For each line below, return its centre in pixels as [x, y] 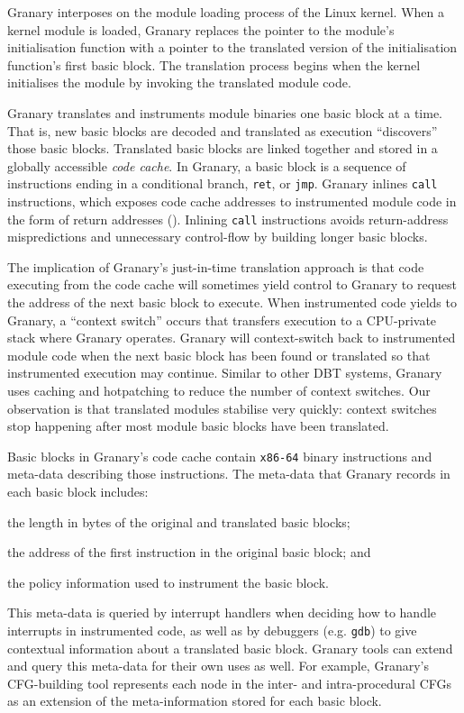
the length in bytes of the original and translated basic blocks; [179, 521]
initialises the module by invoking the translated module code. [179, 82]
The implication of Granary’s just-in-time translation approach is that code [216, 266]
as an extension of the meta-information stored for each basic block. [195, 701]
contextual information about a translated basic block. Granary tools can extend [230, 648]
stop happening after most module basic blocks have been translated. [198, 426]
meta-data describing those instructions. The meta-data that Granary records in [229, 474]
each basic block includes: [78, 492]
